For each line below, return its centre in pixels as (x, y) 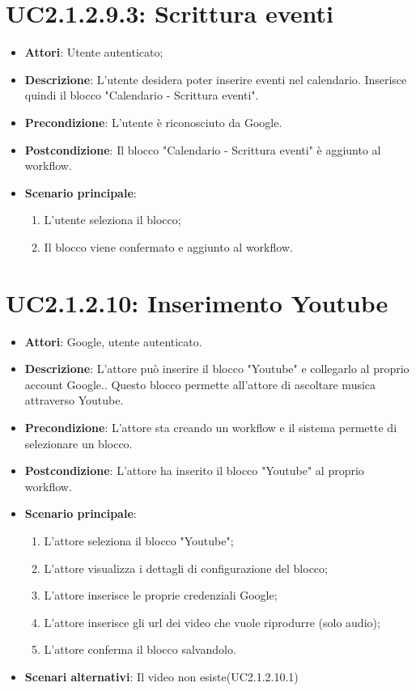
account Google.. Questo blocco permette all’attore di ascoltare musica (200, 384)
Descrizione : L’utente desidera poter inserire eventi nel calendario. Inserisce (216, 79)
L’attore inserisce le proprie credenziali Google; (161, 595)
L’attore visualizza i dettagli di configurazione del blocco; (186, 568)
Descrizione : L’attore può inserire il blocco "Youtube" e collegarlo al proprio (217, 369)
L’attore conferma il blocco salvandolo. (140, 649)
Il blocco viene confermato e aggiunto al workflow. (168, 246)
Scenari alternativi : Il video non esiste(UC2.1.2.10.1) (161, 676)
